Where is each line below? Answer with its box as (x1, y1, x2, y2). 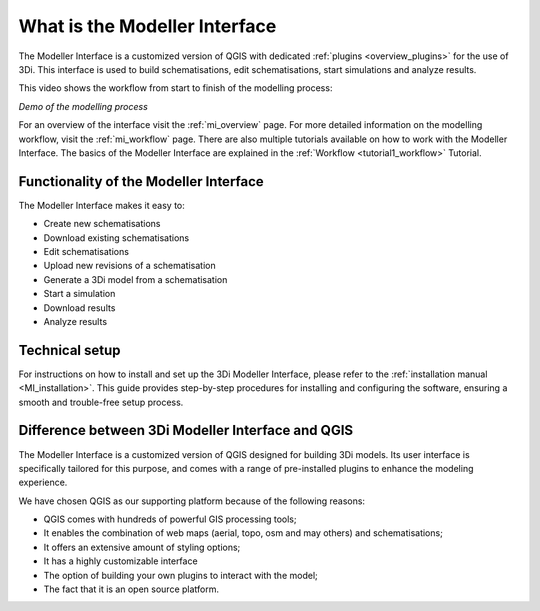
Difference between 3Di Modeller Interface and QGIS (18, 422, 354, 439)
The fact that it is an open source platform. (43, 583, 220, 595)
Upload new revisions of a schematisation (43, 260, 216, 272)
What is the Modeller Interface (18, 15, 277, 37)
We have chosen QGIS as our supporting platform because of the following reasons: (18, 495, 365, 507)
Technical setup (18, 341, 121, 359)
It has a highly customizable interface (43, 555, 199, 567)
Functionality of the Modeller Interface (18, 173, 264, 190)
